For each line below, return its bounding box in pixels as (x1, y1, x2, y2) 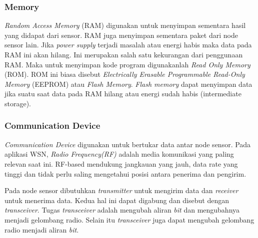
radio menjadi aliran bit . (4, 224, 79, 235)
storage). (4, 98, 31, 108)
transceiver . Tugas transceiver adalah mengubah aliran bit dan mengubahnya (4, 205, 240, 215)
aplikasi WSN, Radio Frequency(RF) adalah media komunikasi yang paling (4, 149, 234, 159)
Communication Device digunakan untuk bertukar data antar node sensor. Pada (4, 139, 251, 149)
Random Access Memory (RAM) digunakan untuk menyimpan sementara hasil (4, 20, 246, 30)
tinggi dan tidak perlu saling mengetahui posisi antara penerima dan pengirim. (4, 168, 246, 179)
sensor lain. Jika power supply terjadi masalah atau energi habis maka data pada (4, 39, 252, 50)
